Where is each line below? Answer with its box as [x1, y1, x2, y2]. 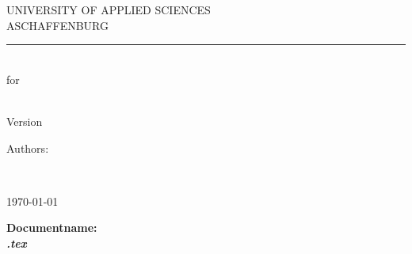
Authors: [6, 139, 49, 156]
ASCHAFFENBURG [6, 17, 109, 33]
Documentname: [6, 219, 97, 236]
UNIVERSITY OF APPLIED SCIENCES [6, 2, 211, 17]
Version [6, 112, 43, 129]
